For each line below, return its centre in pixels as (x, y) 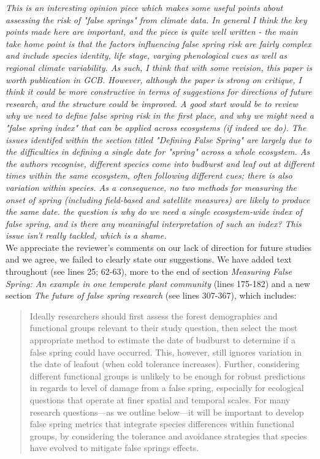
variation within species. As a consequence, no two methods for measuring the (151, 187)
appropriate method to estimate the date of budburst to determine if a (162, 340)
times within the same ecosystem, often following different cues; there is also (149, 175)
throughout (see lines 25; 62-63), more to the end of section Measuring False (149, 271)
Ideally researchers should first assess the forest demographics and (154, 315)
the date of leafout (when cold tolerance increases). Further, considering (165, 364)
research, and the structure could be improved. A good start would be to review (152, 103)
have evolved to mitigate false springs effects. (114, 448)
